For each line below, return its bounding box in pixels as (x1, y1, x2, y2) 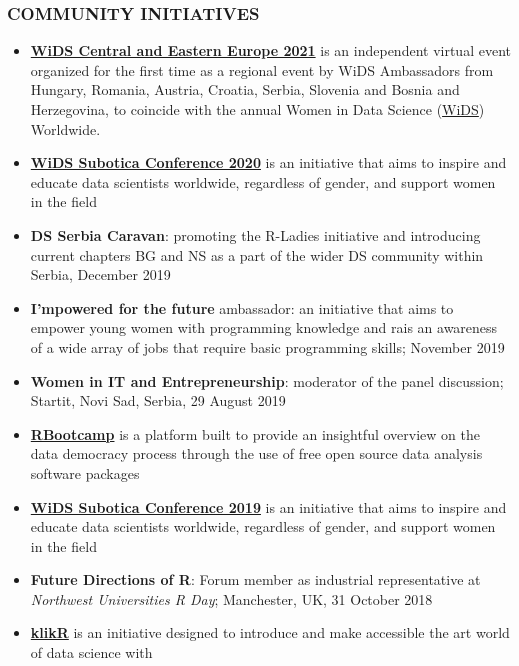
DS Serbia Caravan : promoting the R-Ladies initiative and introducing (30, 224, 481, 245)
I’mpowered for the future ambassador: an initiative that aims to (30, 297, 454, 318)
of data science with (30, 642, 153, 663)
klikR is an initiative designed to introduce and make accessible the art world (30, 622, 510, 643)
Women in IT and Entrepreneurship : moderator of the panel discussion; (30, 370, 504, 391)
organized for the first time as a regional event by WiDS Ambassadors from (30, 59, 494, 80)
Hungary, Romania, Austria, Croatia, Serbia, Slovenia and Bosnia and (30, 79, 460, 100)
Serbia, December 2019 (30, 264, 171, 285)
